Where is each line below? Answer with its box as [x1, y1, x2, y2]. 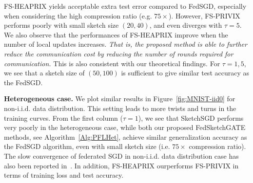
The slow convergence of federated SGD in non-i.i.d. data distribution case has [4, 150, 239, 161]
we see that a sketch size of [4, 68, 85, 78]
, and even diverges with [149, 20, 222, 30]
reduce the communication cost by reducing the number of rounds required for [4, 48, 234, 58]
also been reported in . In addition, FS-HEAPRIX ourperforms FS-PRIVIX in [4, 160, 239, 170]
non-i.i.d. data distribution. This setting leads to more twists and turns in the [4, 103, 236, 113]
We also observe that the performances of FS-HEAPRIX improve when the [4, 29, 228, 39]
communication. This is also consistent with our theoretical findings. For [4, 58, 220, 68]
